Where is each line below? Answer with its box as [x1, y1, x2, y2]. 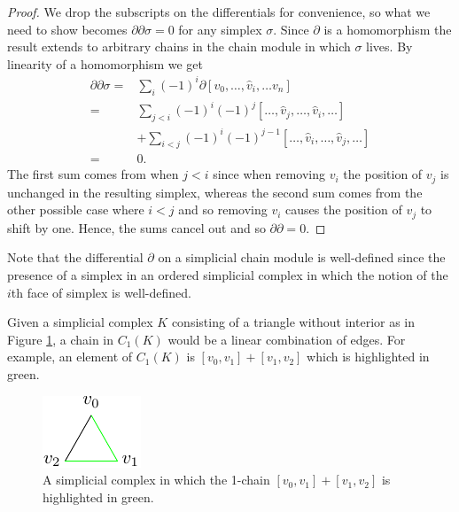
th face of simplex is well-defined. [11, 283, 191, 301]
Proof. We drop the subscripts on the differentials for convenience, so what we [7, 3, 431, 20]
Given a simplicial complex [7, 313, 153, 331]
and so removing [178, 200, 268, 219]
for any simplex [178, 19, 262, 38]
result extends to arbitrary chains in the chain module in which [7, 37, 351, 56]
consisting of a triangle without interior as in [171, 313, 416, 331]
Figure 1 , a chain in [7, 330, 114, 348]
